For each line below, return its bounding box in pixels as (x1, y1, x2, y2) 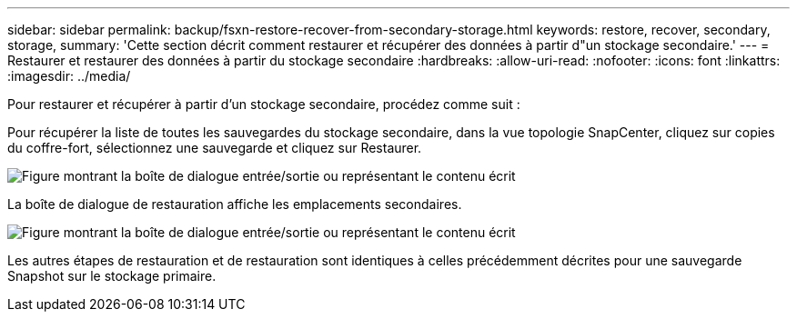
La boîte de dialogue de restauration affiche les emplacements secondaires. (7, 196, 462, 212)
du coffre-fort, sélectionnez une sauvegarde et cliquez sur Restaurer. (7, 140, 422, 155)
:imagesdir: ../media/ (7, 68, 131, 84)
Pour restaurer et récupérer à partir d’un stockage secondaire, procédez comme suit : (7, 96, 520, 112)
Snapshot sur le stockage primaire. (7, 268, 217, 284)
